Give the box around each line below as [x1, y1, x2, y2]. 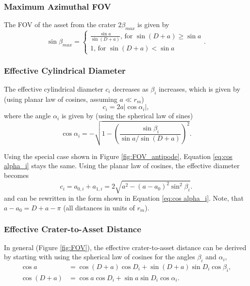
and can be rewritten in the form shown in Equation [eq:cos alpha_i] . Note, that [4, 193, 244, 203]
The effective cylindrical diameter [4, 83, 103, 94]
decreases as [113, 83, 149, 94]
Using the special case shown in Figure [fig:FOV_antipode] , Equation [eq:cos [4, 151, 233, 161]
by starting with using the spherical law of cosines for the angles [4, 252, 195, 262]
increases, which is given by [158, 83, 240, 94]
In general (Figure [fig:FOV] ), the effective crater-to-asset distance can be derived [4, 242, 247, 252]
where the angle [4, 111, 51, 121]
